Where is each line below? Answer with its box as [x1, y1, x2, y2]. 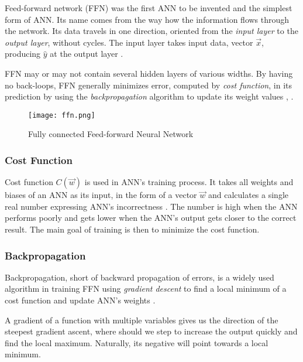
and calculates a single [208, 189, 288, 201]
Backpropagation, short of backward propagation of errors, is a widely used [5, 271, 274, 283]
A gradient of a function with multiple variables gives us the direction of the [5, 313, 278, 326]
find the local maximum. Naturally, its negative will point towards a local [5, 336, 268, 349]
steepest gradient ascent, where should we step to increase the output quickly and [5, 325, 298, 337]
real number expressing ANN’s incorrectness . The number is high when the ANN [5, 200, 298, 212]
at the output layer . [50, 47, 123, 60]
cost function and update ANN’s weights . [5, 294, 156, 306]
